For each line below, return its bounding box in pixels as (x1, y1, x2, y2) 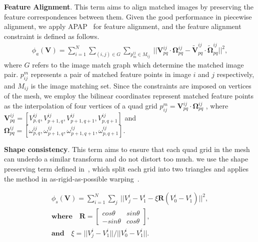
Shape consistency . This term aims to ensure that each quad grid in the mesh (4, 143, 250, 154)
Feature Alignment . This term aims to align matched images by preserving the (4, 1, 253, 11)
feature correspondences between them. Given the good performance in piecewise (4, 11, 252, 21)
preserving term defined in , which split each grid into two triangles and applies (4, 163, 248, 173)
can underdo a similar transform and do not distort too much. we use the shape (4, 153, 248, 164)
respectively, (216, 69, 254, 79)
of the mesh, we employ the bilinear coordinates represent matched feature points (4, 90, 254, 101)
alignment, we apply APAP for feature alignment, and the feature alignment (4, 21, 241, 31)
